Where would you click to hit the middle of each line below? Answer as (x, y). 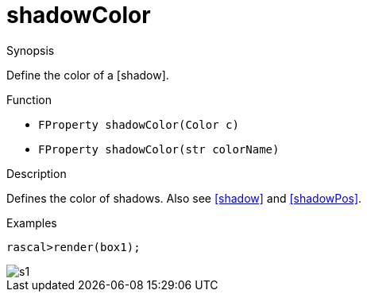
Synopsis (31, 50)
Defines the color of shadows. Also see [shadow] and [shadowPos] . (184, 198)
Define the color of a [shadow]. (88, 75)
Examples (32, 223)
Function (29, 99)
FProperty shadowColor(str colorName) (159, 149)
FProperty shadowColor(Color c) (139, 124)
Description (37, 173)
